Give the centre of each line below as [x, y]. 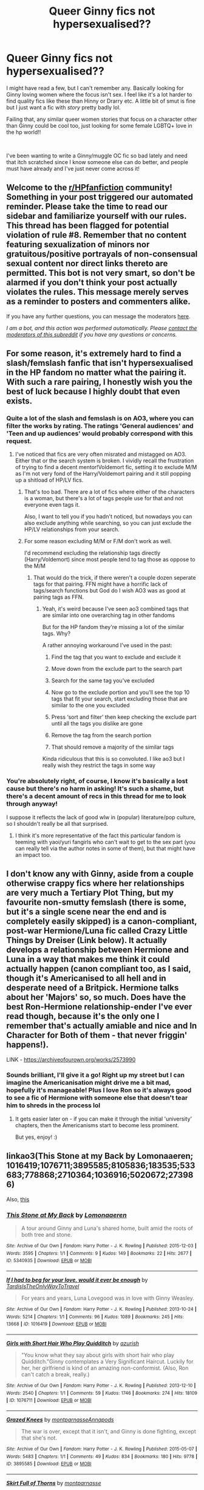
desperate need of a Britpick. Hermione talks [93, 988]
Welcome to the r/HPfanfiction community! [90, 187]
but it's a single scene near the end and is [87, 912]
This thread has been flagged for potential [88, 226]
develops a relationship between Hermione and [98, 950]
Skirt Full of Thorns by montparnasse [54, 1483]
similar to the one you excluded [90, 706]
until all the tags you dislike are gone [97, 724]
